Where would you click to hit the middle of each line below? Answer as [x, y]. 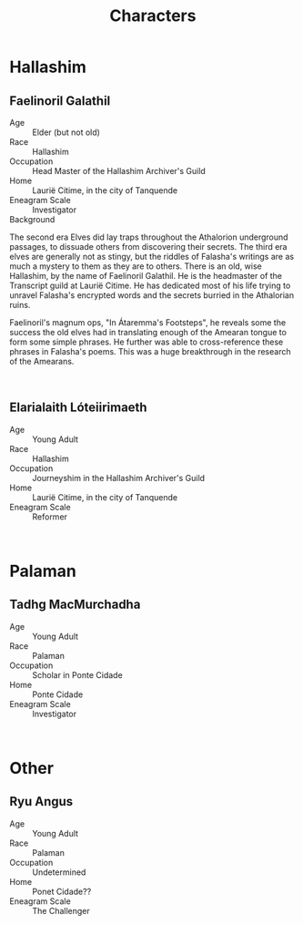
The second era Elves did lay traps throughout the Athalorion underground [149, 237]
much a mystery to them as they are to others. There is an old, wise [136, 266]
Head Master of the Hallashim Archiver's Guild [119, 171]
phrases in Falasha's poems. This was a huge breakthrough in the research [150, 351]
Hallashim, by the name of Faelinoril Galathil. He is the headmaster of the [146, 276]
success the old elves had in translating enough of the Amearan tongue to [148, 332]
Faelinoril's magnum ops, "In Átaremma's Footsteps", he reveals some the [148, 323]
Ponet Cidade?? [62, 891]
